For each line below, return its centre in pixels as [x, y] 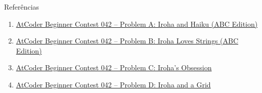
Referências [22, 7]
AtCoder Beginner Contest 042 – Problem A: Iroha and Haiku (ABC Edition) [137, 24]
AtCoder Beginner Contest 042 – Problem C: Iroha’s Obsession [114, 67]
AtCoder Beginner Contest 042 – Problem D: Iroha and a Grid [113, 84]
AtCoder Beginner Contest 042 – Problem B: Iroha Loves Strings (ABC [127, 41]
